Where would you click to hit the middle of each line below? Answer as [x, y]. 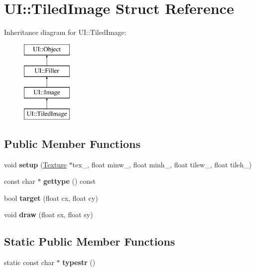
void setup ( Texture [35, 164]
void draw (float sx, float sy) [49, 214]
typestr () [79, 262]
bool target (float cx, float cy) [51, 198]
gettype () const [70, 181]
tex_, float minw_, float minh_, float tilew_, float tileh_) [162, 164]
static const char [29, 262]
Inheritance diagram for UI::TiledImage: [65, 32]
